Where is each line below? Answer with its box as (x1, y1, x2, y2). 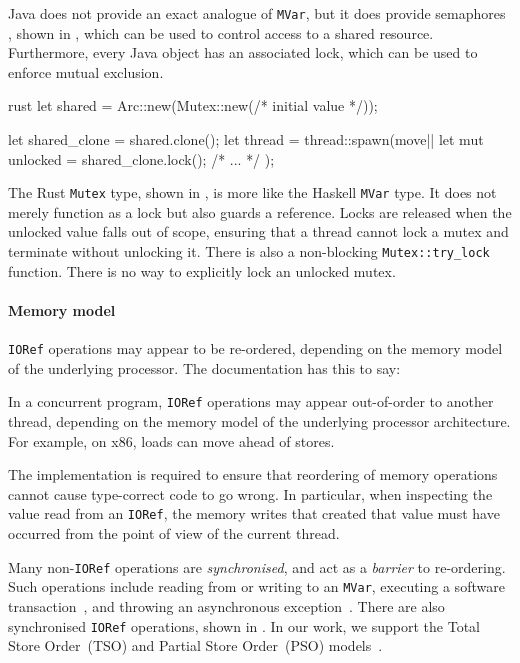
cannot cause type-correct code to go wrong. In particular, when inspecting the (8, 483, 493, 504)
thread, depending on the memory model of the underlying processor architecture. (8, 411, 511, 432)
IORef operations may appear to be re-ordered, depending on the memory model (8, 338, 503, 359)
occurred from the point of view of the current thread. (8, 523, 340, 544)
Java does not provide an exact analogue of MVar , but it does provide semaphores (8, 3, 506, 23)
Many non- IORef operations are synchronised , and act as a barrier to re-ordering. (8, 556, 506, 577)
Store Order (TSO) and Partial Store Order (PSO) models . (8, 635, 383, 656)
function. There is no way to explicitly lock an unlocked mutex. (8, 260, 396, 281)
